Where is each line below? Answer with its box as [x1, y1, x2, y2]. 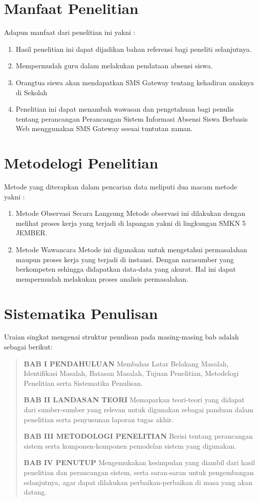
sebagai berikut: [4, 341, 53, 352]
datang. [23, 487, 47, 497]
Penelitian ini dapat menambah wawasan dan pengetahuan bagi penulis [15, 104, 234, 114]
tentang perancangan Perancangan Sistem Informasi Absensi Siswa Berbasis [15, 113, 248, 124]
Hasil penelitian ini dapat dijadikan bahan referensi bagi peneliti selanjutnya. [15, 43, 252, 54]
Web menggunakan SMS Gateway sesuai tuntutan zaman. [15, 123, 193, 134]
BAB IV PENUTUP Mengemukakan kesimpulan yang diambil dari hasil [23, 457, 255, 468]
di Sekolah [15, 87, 47, 97]
